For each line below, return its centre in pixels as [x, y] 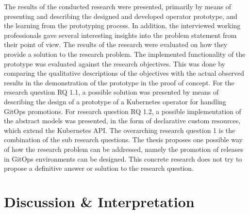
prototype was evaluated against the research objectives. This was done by [115, 63]
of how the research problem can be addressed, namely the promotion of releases [124, 149]
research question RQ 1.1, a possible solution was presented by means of [111, 92]
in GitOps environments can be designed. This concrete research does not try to [123, 158]
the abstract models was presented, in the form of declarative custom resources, [122, 121]
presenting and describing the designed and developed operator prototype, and [121, 16]
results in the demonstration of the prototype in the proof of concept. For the [119, 82]
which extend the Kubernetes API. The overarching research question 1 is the [120, 130]
